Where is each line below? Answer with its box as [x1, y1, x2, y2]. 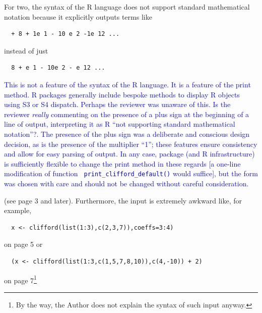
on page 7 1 [4, 273, 37, 285]
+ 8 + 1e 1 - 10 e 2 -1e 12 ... [11, 30, 120, 38]
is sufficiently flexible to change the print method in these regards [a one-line [4, 158, 241, 169]
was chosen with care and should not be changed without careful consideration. [4, 178, 249, 188]
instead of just [4, 45, 48, 56]
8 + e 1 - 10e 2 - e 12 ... [11, 64, 105, 72]
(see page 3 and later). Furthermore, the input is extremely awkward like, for [4, 195, 242, 205]
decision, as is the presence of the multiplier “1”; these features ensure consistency [4, 138, 257, 149]
